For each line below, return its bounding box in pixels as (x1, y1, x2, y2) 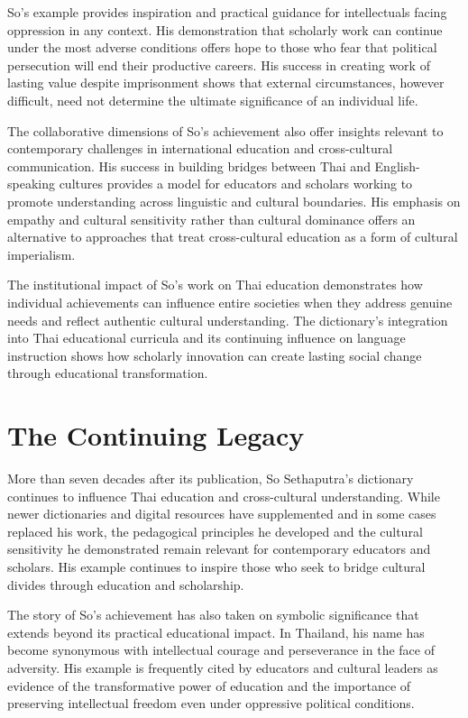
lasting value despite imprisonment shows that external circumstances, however (7, 73, 445, 92)
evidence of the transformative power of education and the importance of (7, 676, 411, 695)
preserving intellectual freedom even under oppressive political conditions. (7, 694, 415, 713)
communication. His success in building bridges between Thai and (7, 156, 371, 175)
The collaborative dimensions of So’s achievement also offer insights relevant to (7, 121, 444, 140)
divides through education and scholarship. (7, 575, 244, 594)
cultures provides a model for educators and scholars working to (59, 174, 413, 193)
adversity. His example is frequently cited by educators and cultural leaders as (7, 658, 438, 677)
